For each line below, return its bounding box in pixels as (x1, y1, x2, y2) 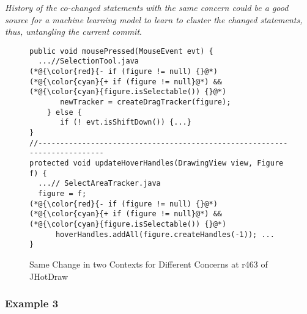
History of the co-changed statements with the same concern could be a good (5, 1, 289, 13)
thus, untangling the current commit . (5, 25, 142, 38)
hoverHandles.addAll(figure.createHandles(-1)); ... (55, 230, 275, 239)
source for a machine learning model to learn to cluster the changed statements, (5, 13, 303, 26)
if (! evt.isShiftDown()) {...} (60, 118, 191, 127)
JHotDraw (29, 269, 68, 282)
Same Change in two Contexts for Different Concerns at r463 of (29, 257, 268, 270)
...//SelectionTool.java (38, 57, 139, 66)
